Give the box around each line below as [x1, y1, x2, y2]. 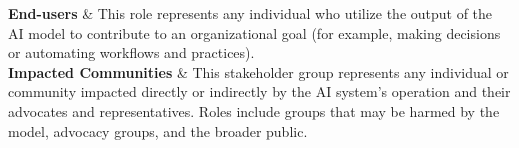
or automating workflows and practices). [8, 42, 255, 63]
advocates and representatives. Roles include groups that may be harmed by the [8, 100, 500, 121]
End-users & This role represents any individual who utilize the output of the [8, 3, 493, 23]
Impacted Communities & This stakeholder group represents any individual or [8, 61, 509, 82]
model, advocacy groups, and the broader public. [8, 120, 308, 141]
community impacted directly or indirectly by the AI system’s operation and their [8, 81, 511, 102]
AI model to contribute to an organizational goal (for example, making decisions [8, 22, 501, 43]
